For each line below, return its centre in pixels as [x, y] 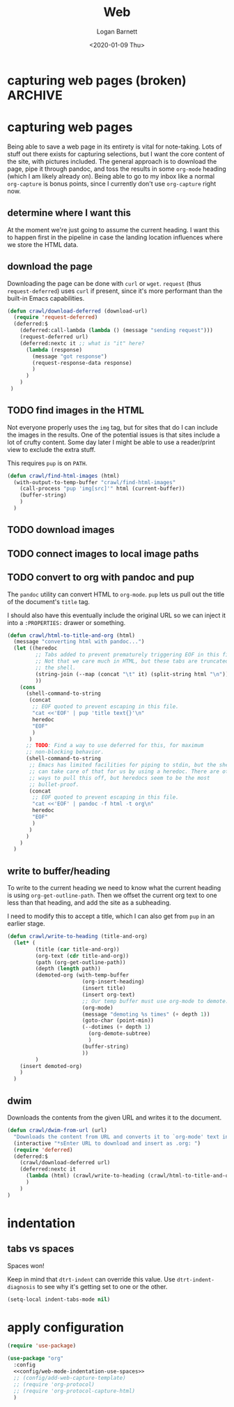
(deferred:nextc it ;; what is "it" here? [82, 343]
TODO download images [61, 530]
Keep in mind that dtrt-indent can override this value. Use [91, 1279]
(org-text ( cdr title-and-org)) [82, 956]
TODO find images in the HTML [76, 411]
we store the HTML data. [43, 244]
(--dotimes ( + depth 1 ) [116, 1027]
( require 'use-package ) [42, 1346]
